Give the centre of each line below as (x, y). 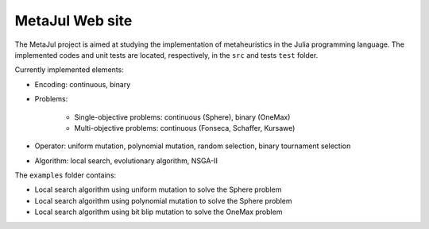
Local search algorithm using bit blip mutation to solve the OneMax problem (158, 212)
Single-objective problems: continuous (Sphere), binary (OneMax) (182, 117)
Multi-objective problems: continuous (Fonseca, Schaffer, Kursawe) (185, 128)
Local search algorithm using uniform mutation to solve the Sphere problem (158, 189)
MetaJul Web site (73, 21)
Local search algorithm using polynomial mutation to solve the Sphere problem (164, 200)
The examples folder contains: (66, 175)
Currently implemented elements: (70, 70)
